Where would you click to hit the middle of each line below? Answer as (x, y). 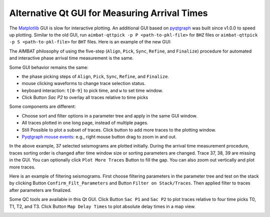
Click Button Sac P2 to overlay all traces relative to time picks (85, 97)
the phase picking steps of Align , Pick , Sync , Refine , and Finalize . (95, 76)
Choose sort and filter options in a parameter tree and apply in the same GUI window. (109, 115)
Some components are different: (42, 106)
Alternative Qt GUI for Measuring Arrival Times (108, 13)
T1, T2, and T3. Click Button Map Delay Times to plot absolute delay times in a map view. (102, 206)
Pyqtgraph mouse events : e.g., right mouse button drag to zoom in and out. (99, 137)
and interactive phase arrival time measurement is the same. (71, 58)
